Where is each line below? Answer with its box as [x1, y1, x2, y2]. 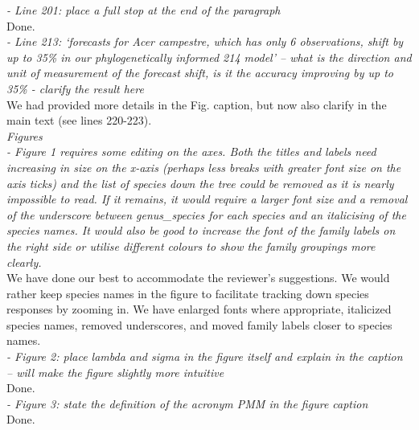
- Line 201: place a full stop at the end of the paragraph [6, 2, 281, 18]
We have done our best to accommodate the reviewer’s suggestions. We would [6, 269, 390, 286]
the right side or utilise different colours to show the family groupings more [6, 237, 376, 254]
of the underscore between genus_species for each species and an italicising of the [6, 206, 406, 223]
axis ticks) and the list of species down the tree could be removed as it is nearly [6, 174, 394, 191]
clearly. [6, 253, 42, 270]
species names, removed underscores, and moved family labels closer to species [6, 316, 392, 333]
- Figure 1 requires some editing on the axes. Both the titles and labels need [6, 143, 376, 160]
